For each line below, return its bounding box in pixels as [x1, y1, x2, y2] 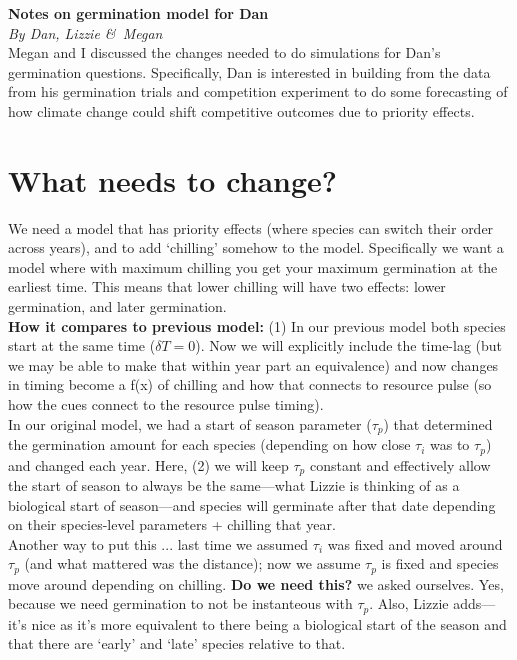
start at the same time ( [8, 335, 156, 356]
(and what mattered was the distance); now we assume [24, 553, 361, 574]
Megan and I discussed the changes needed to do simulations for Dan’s [8, 42, 441, 63]
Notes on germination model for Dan [8, 3, 269, 23]
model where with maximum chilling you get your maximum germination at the [8, 256, 498, 277]
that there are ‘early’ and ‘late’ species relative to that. [8, 633, 346, 654]
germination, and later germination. [8, 296, 227, 317]
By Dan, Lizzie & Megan [8, 22, 163, 43]
